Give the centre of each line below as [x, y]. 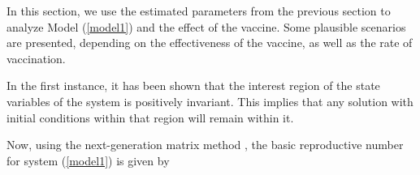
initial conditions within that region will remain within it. [150, 117]
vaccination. [36, 58]
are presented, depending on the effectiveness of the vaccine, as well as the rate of [210, 43]
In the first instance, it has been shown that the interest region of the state [193, 85]
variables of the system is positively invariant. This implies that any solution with [210, 101]
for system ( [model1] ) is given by [88, 160]
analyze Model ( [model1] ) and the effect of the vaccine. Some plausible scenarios [206, 26]
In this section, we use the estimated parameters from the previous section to [199, 11]
